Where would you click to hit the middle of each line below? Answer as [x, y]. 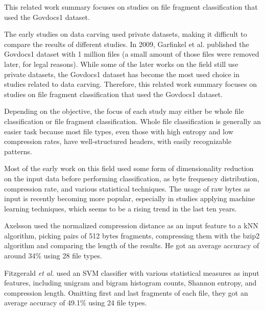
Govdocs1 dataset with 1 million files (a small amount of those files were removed [132, 54]
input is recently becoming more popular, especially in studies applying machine [130, 198]
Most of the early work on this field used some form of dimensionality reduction [129, 168]
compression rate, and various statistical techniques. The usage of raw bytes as [127, 188]
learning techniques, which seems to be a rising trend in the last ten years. [121, 208]
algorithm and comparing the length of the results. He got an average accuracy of [132, 245]
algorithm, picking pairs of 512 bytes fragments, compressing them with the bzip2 [132, 235]
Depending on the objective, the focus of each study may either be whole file [124, 111]
